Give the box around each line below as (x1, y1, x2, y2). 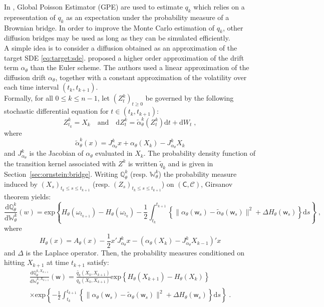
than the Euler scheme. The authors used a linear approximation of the (30, 62, 249, 73)
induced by (4, 178, 38, 189)
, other (222, 22, 243, 33)
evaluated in (95, 148, 133, 158)
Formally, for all (4, 93, 53, 103)
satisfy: (87, 257, 109, 267)
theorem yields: (4, 191, 51, 201)
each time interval (4, 82, 59, 92)
